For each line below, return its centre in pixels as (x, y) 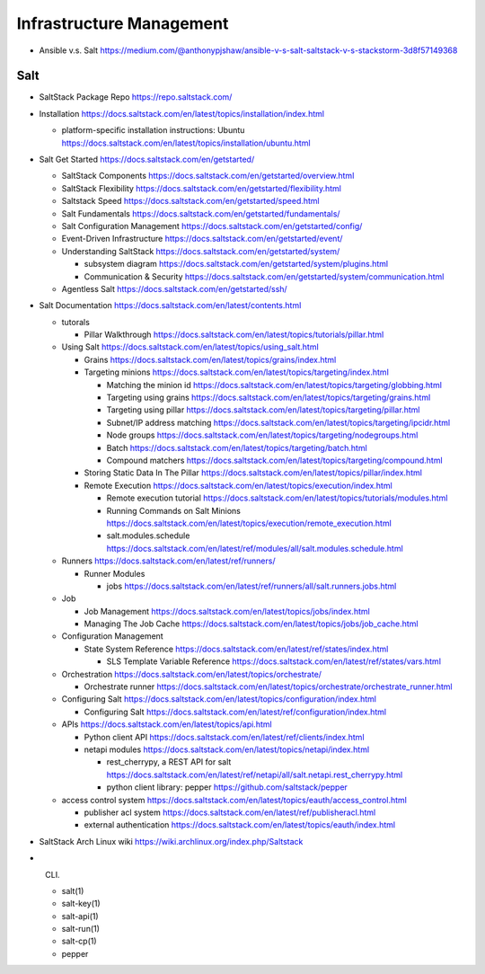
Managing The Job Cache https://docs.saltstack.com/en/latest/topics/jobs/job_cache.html (251, 624)
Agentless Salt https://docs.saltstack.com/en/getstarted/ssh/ (174, 288)
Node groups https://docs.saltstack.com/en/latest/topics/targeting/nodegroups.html (262, 435)
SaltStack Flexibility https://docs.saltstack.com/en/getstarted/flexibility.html (201, 188)
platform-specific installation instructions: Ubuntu (153, 130)
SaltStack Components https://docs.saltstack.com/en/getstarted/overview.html (208, 176)
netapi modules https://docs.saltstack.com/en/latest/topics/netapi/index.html (227, 749)
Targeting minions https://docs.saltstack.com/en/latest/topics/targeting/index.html (237, 372)
